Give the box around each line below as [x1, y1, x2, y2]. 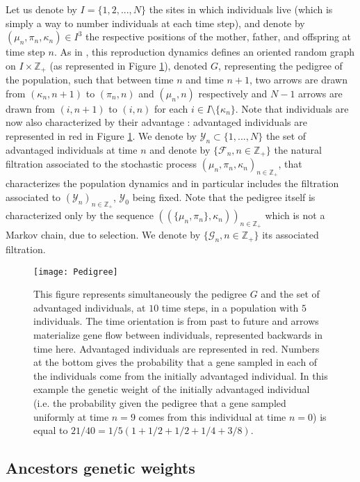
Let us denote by [6, 2, 77, 16]
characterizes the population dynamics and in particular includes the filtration [6, 176, 339, 191]
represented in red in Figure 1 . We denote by [6, 129, 197, 143]
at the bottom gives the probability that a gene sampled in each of [33, 355, 318, 369]
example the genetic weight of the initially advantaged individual [33, 382, 310, 396]
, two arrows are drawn [249, 72, 347, 87]
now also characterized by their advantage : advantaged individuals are [6, 115, 307, 129]
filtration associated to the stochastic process [6, 156, 197, 171]
